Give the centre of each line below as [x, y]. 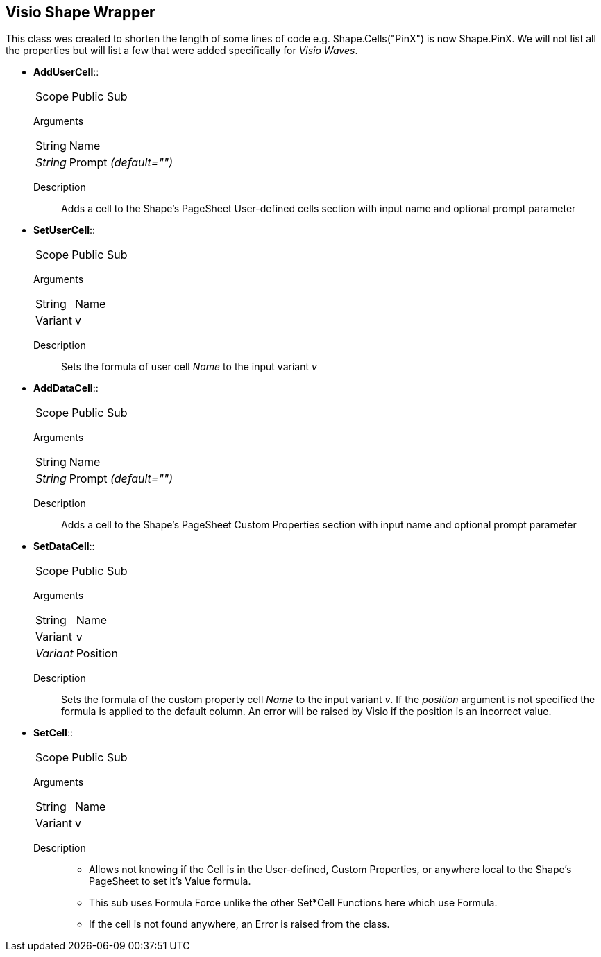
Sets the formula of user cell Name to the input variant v [189, 367]
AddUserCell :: [66, 72]
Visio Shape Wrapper [81, 12]
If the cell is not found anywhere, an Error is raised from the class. [239, 924]
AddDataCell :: [66, 388]
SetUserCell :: [65, 230]
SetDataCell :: [64, 546]
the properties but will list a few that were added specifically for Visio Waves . [182, 51]
